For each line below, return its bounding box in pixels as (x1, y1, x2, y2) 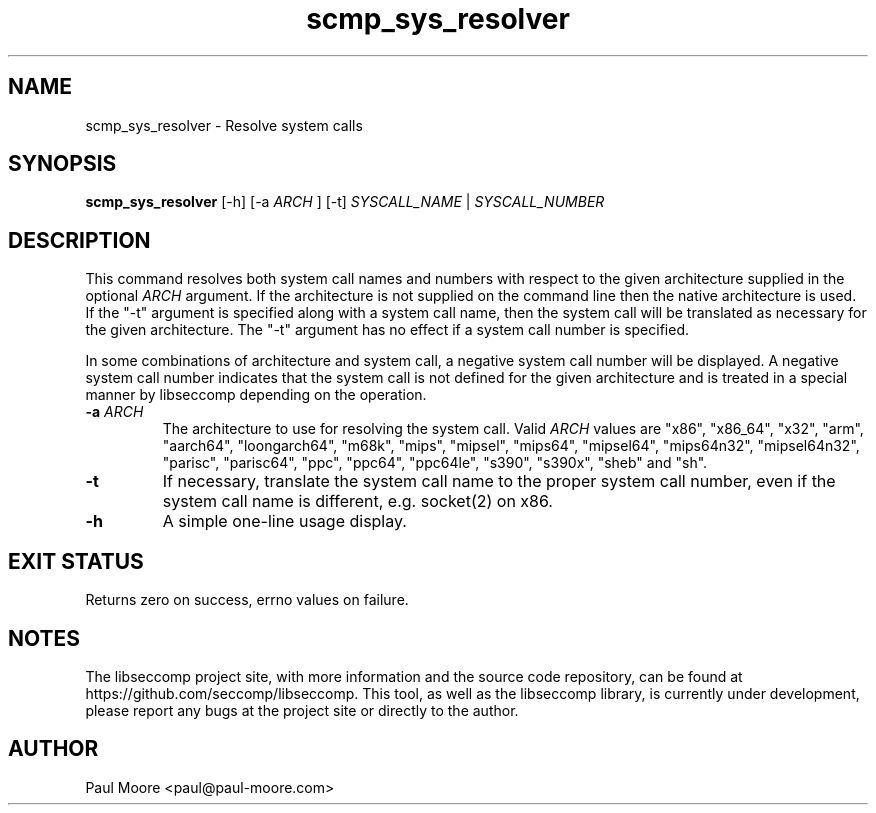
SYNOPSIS (8, 151, 117, 177)
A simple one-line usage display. (162, 511, 407, 532)
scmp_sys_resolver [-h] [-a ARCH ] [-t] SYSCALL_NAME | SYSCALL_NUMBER (85, 193, 605, 211)
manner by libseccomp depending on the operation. (85, 386, 427, 404)
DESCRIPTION (8, 227, 151, 253)
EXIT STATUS (8, 548, 144, 574)
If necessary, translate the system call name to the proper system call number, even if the (162, 471, 836, 492)
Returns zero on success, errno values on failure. (85, 591, 409, 609)
